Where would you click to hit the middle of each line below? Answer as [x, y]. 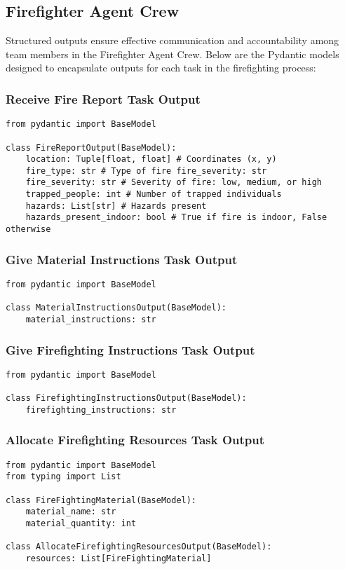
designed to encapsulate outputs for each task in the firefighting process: [161, 68]
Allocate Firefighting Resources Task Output [135, 440]
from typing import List [63, 477]
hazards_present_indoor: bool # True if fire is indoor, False [176, 218]
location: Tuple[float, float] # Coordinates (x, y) [151, 159]
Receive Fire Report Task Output [103, 98]
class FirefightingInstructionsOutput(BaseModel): [126, 398]
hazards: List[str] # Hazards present [116, 206]
